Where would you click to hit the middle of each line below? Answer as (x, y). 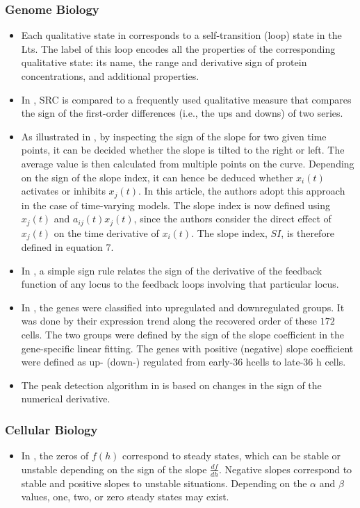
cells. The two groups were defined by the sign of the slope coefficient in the (183, 335)
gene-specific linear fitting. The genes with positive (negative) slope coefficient (187, 348)
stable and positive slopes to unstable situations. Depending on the (164, 483)
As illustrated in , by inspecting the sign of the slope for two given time (174, 136)
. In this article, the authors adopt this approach (242, 191)
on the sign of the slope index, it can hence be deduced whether (157, 177)
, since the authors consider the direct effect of (232, 219)
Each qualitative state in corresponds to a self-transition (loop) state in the (181, 35)
